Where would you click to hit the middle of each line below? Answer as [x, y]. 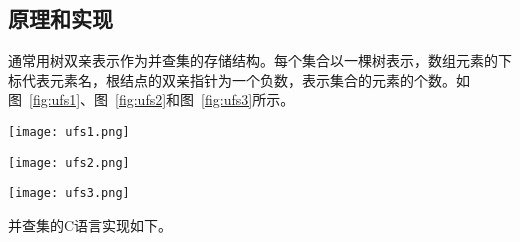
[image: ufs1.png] [69, 131]
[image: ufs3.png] [69, 193]
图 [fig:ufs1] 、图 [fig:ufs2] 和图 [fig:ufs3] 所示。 [151, 99]
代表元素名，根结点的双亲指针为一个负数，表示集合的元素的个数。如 [245, 79]
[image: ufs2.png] [69, 162]
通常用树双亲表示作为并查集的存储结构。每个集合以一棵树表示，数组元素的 [253, 60]
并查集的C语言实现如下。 [90, 224]
